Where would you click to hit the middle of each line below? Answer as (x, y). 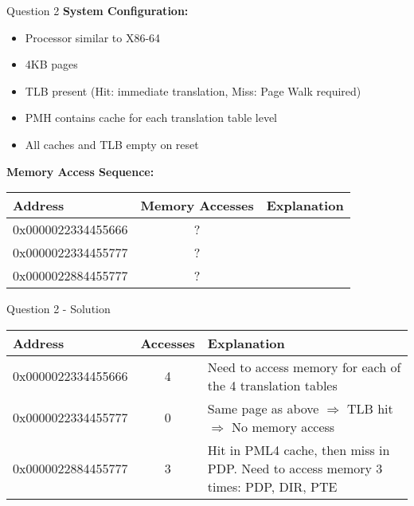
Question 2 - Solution (59, 309)
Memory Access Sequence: (80, 171)
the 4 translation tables (272, 385)
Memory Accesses (197, 206)
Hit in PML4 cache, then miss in (299, 449)
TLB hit (370, 408)
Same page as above (263, 408)
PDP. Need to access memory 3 (295, 468)
